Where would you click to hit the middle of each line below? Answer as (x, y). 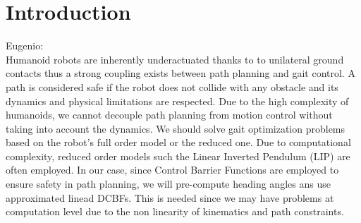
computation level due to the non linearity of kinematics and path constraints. (175, 211)
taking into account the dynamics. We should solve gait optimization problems (176, 128)
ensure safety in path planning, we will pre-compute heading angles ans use (168, 184)
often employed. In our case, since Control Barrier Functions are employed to (172, 170)
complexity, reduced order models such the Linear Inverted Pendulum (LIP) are (178, 156)
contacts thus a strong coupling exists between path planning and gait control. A (180, 73)
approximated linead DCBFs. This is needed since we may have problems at (170, 197)
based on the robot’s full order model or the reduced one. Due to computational (178, 142)
